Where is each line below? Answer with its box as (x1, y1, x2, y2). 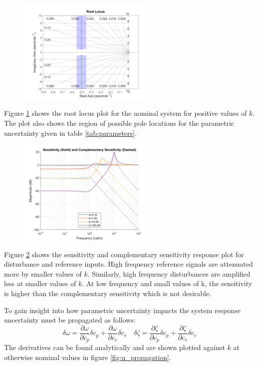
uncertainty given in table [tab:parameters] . (4, 127, 137, 138)
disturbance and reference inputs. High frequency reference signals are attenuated (4, 259, 253, 269)
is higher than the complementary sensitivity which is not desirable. (4, 288, 212, 298)
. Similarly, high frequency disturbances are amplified (87, 268, 251, 279)
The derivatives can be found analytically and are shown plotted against (4, 342, 225, 353)
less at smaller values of (4, 278, 76, 289)
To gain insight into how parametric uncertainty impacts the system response (4, 305, 241, 315)
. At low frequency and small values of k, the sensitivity (82, 278, 253, 289)
